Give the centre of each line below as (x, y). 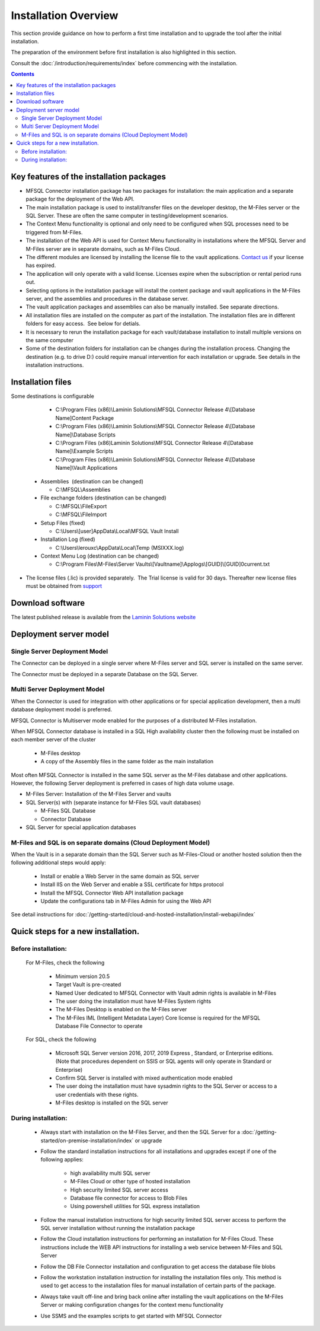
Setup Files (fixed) (63, 523)
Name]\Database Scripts (85, 434)
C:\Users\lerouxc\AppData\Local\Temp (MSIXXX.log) (120, 547)
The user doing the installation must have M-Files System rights (133, 1001)
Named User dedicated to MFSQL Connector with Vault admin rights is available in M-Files (166, 993)
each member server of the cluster (53, 740)
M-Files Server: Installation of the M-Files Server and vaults (99, 794)
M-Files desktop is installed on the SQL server (112, 1103)
